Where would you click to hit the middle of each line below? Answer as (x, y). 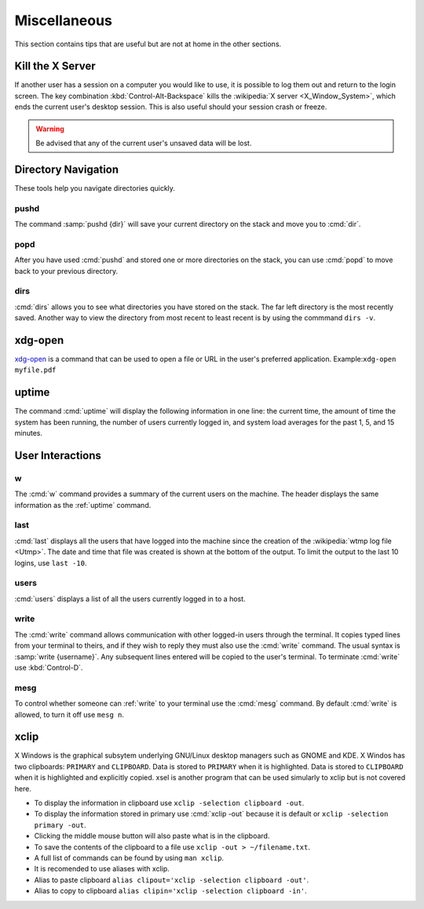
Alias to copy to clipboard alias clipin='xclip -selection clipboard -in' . (170, 891)
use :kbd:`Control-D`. (49, 668)
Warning (50, 129)
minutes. (29, 433)
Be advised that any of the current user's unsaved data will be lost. (144, 143)
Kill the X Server (55, 66)
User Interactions (58, 455)
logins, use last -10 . (51, 563)
